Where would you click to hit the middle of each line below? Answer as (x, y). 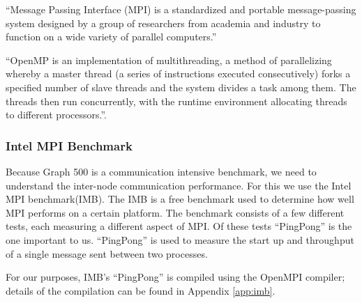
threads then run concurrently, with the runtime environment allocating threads (176, 101)
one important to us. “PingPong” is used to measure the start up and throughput (180, 239)
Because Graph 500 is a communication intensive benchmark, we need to (161, 171)
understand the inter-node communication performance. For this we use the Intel (179, 185)
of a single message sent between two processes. (107, 253)
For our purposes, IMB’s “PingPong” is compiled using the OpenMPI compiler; (175, 277)
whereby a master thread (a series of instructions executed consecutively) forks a (178, 73)
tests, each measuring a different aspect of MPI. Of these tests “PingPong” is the (179, 226)
